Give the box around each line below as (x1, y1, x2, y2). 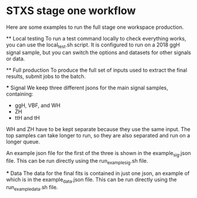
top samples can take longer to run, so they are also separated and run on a (6, 132, 191, 139)
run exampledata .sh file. (6, 184, 58, 192)
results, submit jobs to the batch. (6, 72, 86, 80)
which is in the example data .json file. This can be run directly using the (6, 176, 177, 184)
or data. (6, 55, 25, 62)
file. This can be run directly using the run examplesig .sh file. (6, 157, 149, 166)
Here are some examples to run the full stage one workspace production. (6, 24, 184, 31)
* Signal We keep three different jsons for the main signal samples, (6, 84, 168, 91)
